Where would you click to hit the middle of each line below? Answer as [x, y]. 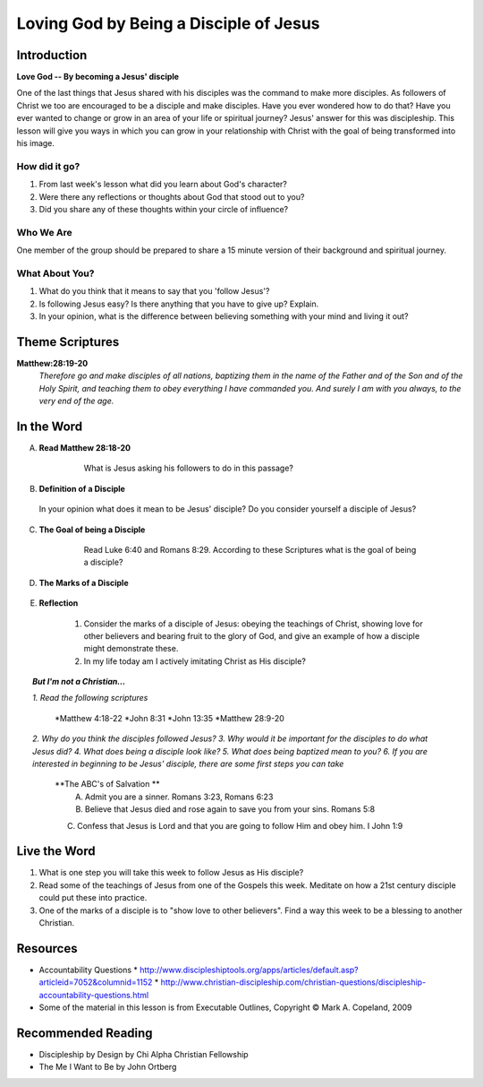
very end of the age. [76, 401]
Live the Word [56, 851]
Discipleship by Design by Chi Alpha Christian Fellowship [144, 1055]
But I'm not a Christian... [79, 682]
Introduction [52, 55]
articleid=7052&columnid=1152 [96, 982]
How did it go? [48, 166]
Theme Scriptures [68, 342]
